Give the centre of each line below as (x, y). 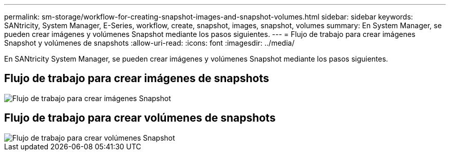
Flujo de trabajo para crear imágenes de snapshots (137, 79)
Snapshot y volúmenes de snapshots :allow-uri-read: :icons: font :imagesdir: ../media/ (149, 43)
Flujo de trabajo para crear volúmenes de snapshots (140, 118)
